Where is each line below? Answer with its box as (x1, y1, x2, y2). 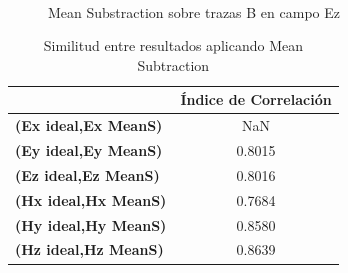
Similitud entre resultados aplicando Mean (43, 35, 303, 56)
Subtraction (137, 54, 210, 75)
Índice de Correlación (180, 89, 332, 110)
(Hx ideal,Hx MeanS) (15, 189, 167, 210)
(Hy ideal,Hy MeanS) (15, 214, 167, 235)
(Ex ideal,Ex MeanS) (15, 115, 163, 136)
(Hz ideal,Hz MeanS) (15, 239, 164, 260)
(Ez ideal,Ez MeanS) (15, 164, 160, 185)
